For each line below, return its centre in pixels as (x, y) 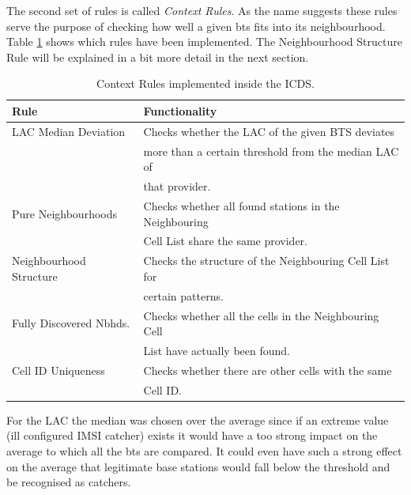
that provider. (177, 186)
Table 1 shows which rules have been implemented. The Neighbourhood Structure (204, 42)
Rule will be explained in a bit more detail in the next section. (158, 57)
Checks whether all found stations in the (241, 205)
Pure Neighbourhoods (64, 213)
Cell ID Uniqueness (58, 370)
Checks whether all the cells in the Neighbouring (261, 315)
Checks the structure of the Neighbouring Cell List (266, 261)
